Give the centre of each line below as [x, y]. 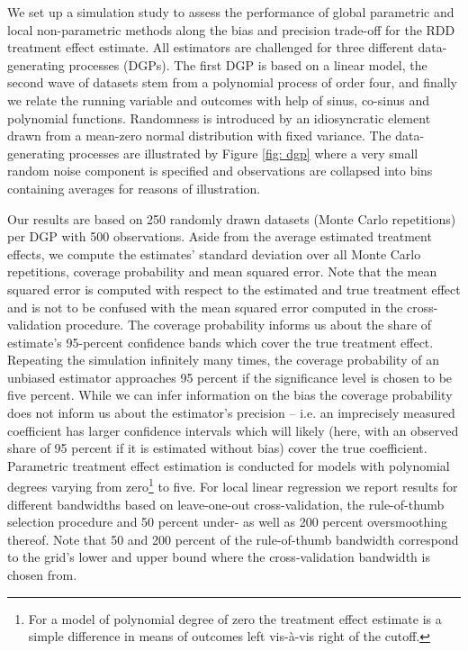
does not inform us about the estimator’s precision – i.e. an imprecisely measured [231, 413]
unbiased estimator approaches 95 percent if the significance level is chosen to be [230, 377]
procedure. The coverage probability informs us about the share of [248, 325]
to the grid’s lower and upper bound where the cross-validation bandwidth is [219, 557]
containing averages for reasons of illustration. [134, 188]
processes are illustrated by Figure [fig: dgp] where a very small [243, 153]
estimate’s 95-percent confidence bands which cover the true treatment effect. [220, 342]
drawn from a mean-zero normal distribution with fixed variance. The [199, 136]
